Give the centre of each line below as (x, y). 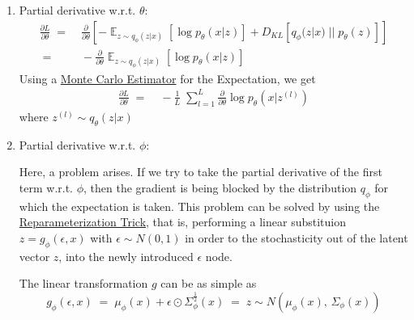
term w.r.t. (46, 187)
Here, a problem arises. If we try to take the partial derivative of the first (201, 172)
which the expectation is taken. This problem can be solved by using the (199, 206)
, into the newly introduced (126, 256)
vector (34, 256)
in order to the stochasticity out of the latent (297, 237)
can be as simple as (209, 283)
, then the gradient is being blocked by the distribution (220, 187)
